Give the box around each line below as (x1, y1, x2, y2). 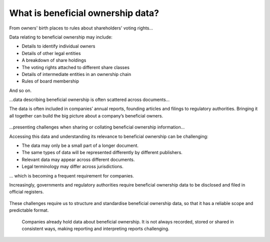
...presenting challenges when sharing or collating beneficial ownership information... (9, 124, 185, 130)
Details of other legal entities (21, 50, 81, 56)
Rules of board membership (21, 78, 79, 84)
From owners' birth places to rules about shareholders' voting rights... (9, 25, 153, 31)
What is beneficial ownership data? (9, 7, 159, 18)
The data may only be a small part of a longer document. (21, 142, 139, 148)
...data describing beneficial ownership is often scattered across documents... (9, 96, 170, 102)
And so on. (9, 87, 32, 93)
